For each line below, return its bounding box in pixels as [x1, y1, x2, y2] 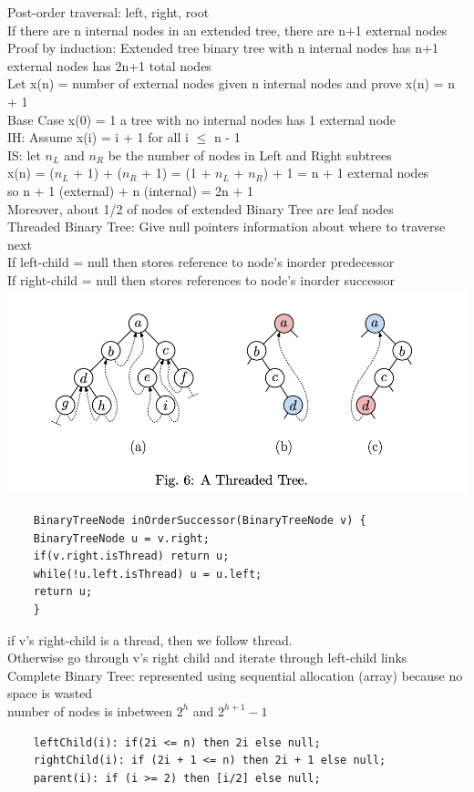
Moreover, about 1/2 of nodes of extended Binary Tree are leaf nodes [7, 199, 394, 218]
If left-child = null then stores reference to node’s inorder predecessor [7, 252, 395, 272]
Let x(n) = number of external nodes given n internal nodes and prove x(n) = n [7, 74, 455, 93]
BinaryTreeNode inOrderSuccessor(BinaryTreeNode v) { [33, 514, 366, 528]
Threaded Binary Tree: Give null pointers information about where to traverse [7, 217, 446, 236]
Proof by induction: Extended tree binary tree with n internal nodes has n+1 [7, 38, 438, 57]
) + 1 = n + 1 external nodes [263, 163, 429, 182]
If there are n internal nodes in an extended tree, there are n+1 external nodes [7, 20, 448, 39]
